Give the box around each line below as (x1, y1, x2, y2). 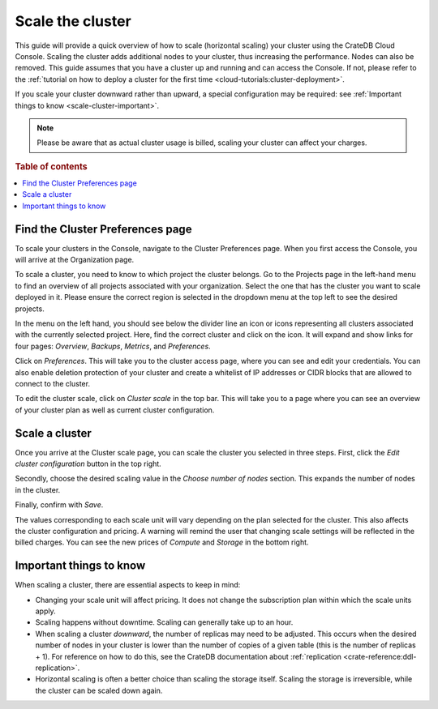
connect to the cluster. (15, 378, 91, 388)
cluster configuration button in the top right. (15, 459, 161, 468)
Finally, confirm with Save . (15, 500, 104, 510)
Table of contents (15, 160, 88, 172)
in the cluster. (15, 485, 61, 494)
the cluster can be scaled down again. (35, 686, 163, 695)
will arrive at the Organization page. (15, 255, 135, 265)
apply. (35, 606, 56, 616)
